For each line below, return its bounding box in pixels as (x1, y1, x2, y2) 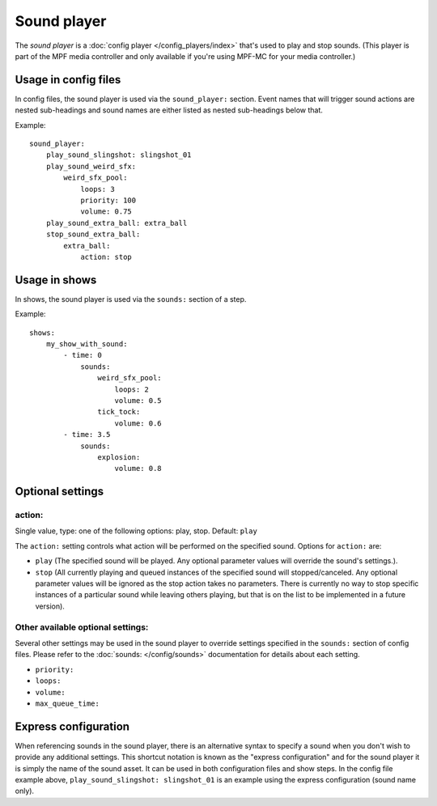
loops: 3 (80, 185, 115, 193)
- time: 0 (63, 350, 103, 360)
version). (35, 601, 65, 611)
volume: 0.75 (80, 207, 133, 216)
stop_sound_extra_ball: (45, 230, 141, 239)
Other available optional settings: (15, 621, 149, 633)
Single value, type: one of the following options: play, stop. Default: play (15, 526, 258, 536)
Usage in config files (15, 73, 121, 87)
